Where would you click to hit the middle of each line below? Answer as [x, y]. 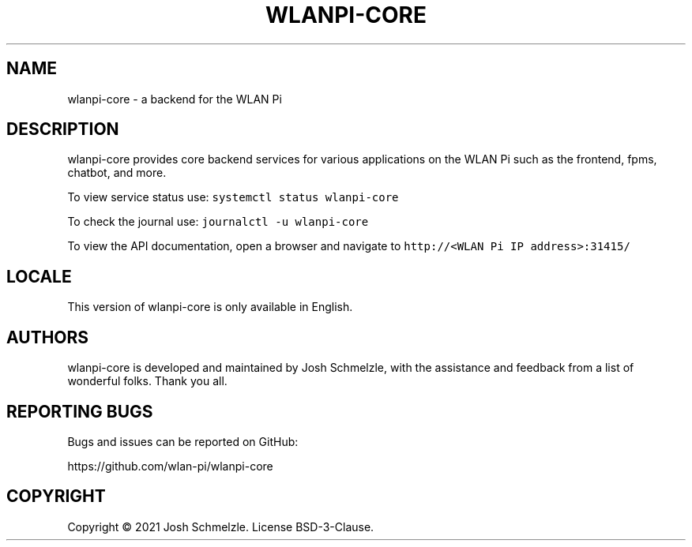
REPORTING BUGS [80, 411]
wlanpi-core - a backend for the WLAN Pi [175, 99]
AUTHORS [48, 337]
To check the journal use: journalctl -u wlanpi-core [218, 222]
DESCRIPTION [63, 129]
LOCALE [39, 276]
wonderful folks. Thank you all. [147, 381]
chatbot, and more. [117, 173]
